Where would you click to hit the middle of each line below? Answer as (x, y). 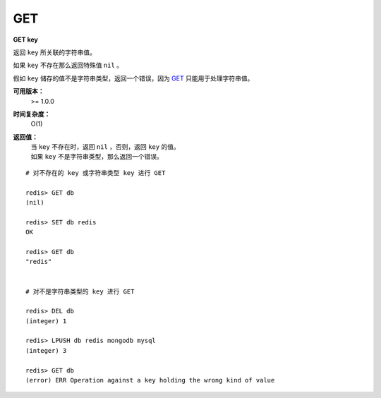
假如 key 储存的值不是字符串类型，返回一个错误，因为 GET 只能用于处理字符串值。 (133, 78)
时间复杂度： (32, 114)
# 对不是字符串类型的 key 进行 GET (80, 291)
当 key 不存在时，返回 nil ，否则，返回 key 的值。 (105, 147)
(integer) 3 (46, 350)
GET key (25, 40)
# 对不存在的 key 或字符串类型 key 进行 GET (96, 173)
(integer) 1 (46, 321)
